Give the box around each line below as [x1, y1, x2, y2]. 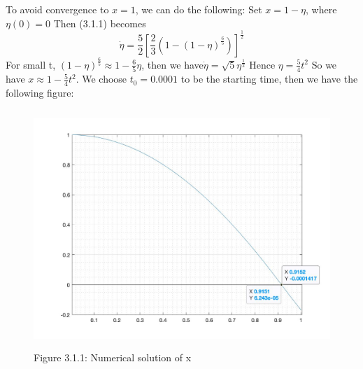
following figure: [6, 85, 74, 100]
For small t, [6, 57, 56, 71]
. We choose [76, 71, 127, 86]
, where [306, 2, 337, 16]
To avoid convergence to [6, 2, 109, 16]
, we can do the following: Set [135, 2, 262, 16]
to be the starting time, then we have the [180, 71, 358, 86]
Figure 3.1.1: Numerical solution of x [34, 350, 192, 365]
